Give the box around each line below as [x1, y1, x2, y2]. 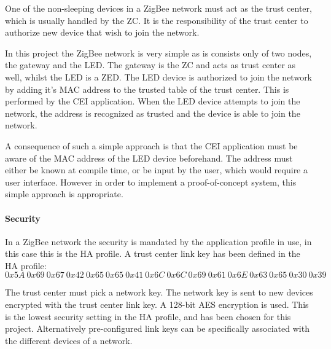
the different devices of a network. [5, 334, 133, 347]
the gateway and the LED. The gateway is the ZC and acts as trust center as [5, 58, 296, 71]
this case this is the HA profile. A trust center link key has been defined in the [5, 247, 300, 260]
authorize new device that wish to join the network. [5, 26, 200, 39]
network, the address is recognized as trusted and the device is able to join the [5, 106, 300, 119]
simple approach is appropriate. [5, 187, 123, 200]
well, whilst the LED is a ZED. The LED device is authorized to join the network [5, 70, 313, 83]
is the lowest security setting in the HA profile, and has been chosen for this [5, 310, 291, 323]
